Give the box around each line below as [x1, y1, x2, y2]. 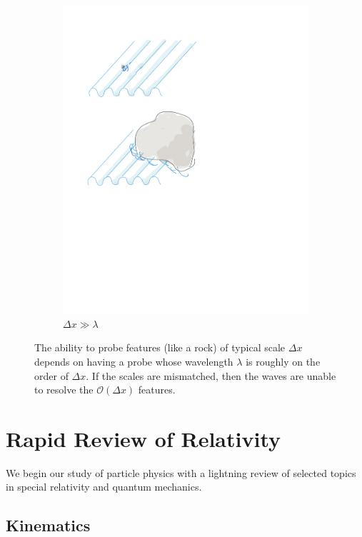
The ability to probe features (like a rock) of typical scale [34, 340, 286, 355]
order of [34, 368, 69, 383]
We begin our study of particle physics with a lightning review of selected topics [6, 465, 356, 480]
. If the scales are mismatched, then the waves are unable [86, 368, 336, 383]
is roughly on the [246, 353, 321, 368]
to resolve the [34, 382, 94, 397]
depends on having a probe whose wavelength [34, 353, 233, 368]
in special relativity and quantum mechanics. [6, 479, 202, 494]
